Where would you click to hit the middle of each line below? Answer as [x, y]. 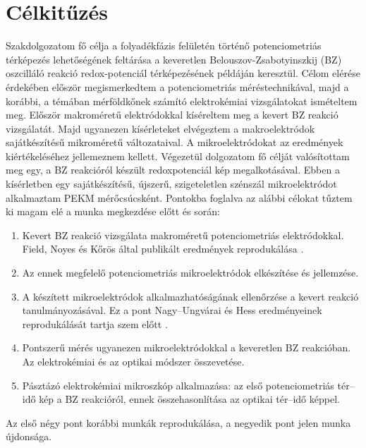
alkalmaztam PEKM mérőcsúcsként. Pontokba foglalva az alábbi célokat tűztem [179, 197]
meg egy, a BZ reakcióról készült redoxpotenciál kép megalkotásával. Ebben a [173, 170]
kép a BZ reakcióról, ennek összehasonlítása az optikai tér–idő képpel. [189, 399]
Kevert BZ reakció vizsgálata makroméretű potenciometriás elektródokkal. [183, 235]
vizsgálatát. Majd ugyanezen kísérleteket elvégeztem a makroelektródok [160, 128]
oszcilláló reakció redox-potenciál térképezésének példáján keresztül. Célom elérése [183, 73]
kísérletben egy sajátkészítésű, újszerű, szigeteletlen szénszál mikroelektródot [171, 184]
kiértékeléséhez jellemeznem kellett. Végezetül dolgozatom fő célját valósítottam [178, 156]
